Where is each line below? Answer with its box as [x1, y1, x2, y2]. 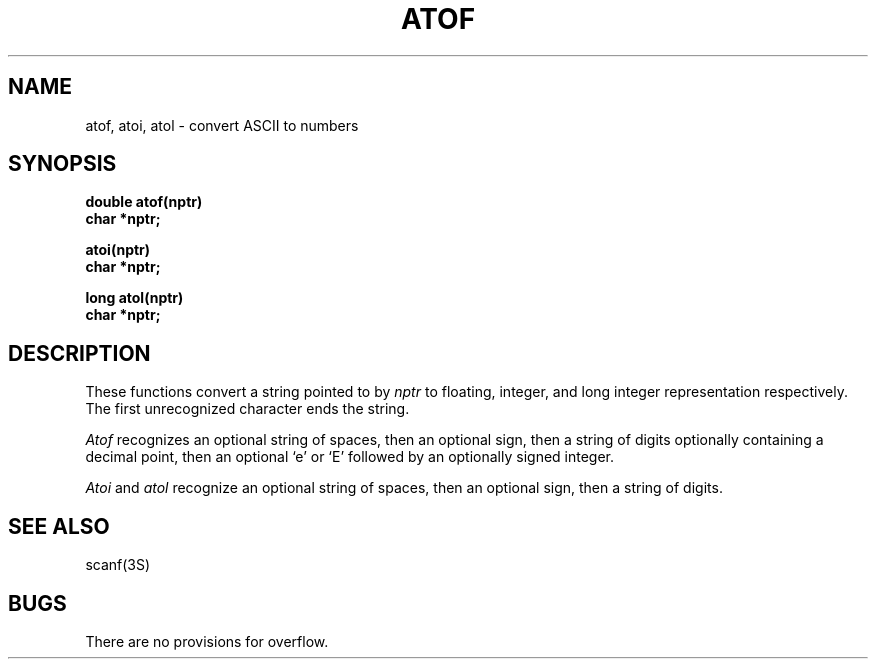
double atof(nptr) [85, 193, 203, 211]
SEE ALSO [8, 513, 110, 539]
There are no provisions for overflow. [85, 632, 329, 650]
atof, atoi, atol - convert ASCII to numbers [85, 116, 359, 134]
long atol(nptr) [85, 289, 184, 307]
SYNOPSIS [8, 151, 117, 177]
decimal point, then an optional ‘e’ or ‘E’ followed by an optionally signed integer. [85, 448, 615, 466]
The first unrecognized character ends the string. [85, 400, 410, 418]
